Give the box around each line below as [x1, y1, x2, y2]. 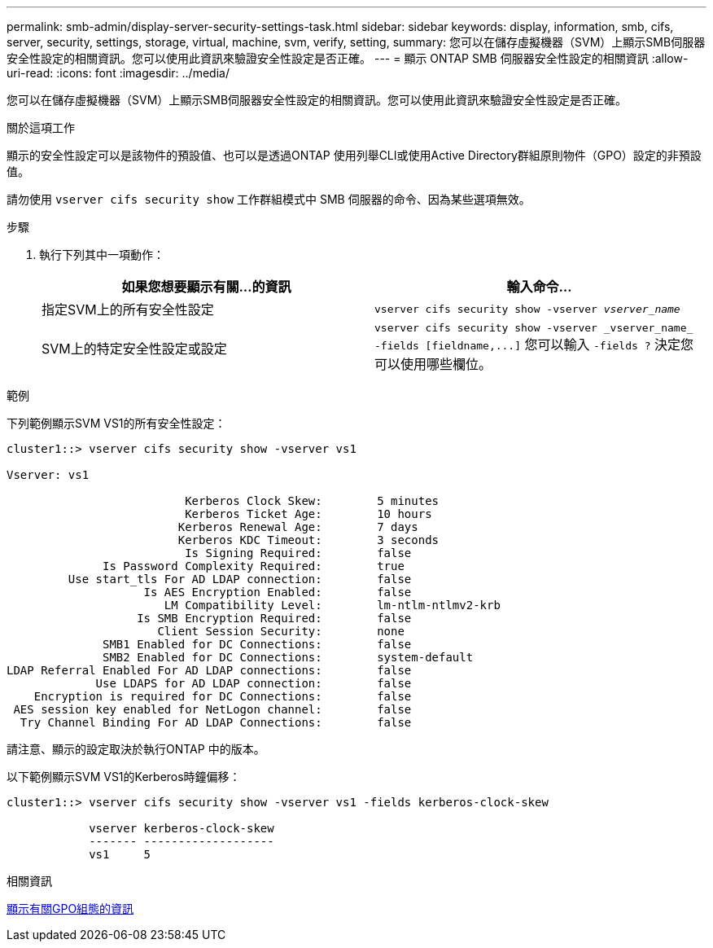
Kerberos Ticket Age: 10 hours [185, 507, 432, 520]
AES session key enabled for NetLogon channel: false [13, 703, 412, 716]
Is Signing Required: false [185, 546, 412, 560]
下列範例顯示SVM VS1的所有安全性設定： [7, 416, 226, 430]
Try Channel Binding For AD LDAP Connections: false [20, 716, 412, 729]
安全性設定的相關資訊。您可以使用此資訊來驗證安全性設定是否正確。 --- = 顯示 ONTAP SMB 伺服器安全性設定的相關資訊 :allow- [7, 51, 689, 65]
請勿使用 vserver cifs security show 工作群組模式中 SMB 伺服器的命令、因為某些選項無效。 [7, 192, 531, 206]
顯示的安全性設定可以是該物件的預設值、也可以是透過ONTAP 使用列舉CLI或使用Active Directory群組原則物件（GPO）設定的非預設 [7, 148, 702, 162]
